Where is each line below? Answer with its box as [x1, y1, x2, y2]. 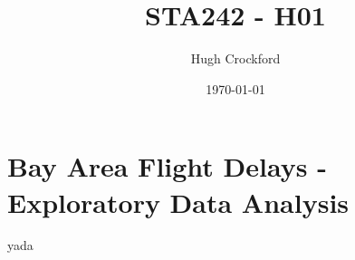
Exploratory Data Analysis [7, 183, 350, 220]
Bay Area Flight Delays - [7, 148, 327, 185]
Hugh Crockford [190, 49, 281, 68]
